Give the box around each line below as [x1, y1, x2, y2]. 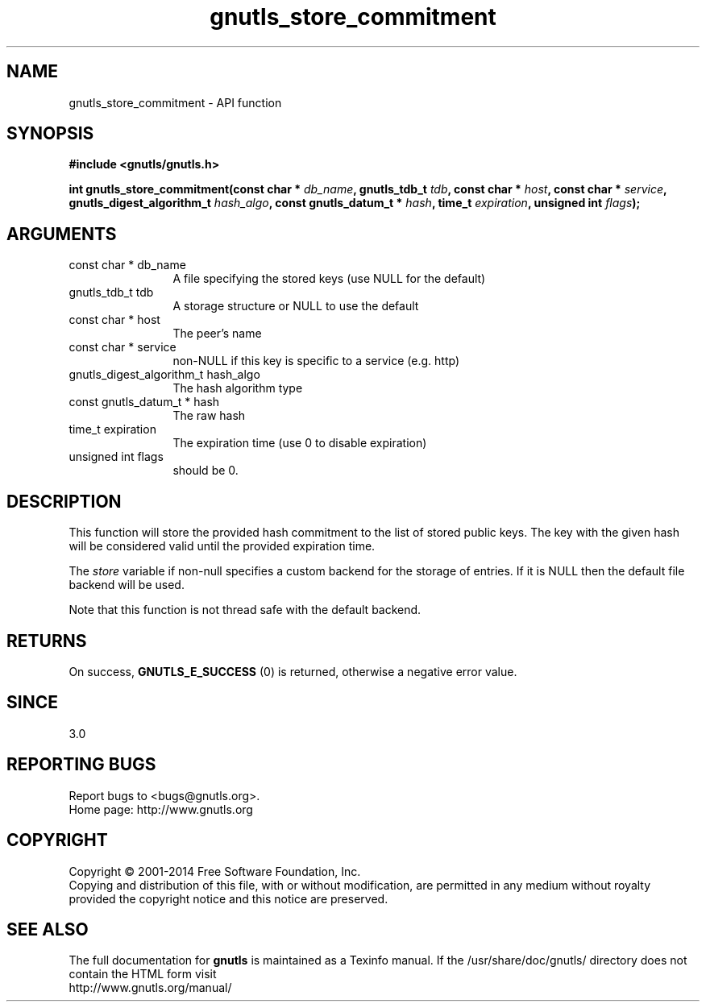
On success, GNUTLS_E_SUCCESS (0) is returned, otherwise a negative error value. [69, 664, 517, 678]
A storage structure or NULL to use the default [172, 299, 419, 313]
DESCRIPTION [6, 491, 122, 512]
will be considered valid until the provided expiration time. [69, 539, 376, 554]
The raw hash [172, 409, 246, 423]
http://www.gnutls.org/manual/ [69, 981, 232, 995]
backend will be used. [69, 578, 185, 592]
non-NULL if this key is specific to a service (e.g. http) [172, 354, 460, 368]
